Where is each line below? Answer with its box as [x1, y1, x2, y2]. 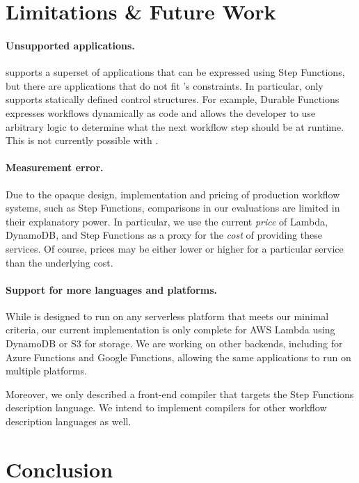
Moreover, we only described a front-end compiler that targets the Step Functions [6, 386, 354, 401]
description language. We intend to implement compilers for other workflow [6, 400, 327, 415]
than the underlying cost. [6, 255, 113, 269]
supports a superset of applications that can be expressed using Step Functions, [6, 65, 345, 79]
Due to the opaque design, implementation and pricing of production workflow [6, 187, 340, 201]
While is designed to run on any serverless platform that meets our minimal [6, 308, 329, 323]
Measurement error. [6, 160, 104, 175]
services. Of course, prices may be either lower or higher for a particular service [6, 241, 344, 255]
